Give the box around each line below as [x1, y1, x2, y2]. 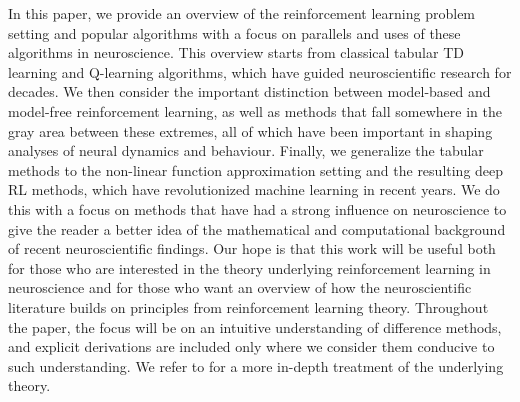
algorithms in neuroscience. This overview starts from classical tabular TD [8, 42, 464, 63]
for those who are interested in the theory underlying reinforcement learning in [8, 257, 491, 278]
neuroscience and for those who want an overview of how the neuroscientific [8, 277, 472, 298]
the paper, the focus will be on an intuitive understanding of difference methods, [8, 316, 502, 337]
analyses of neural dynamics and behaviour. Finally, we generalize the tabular [8, 140, 484, 161]
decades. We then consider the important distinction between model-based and [8, 81, 491, 102]
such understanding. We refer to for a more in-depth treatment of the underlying [8, 355, 504, 376]
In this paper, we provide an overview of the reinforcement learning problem [8, 3, 476, 23]
